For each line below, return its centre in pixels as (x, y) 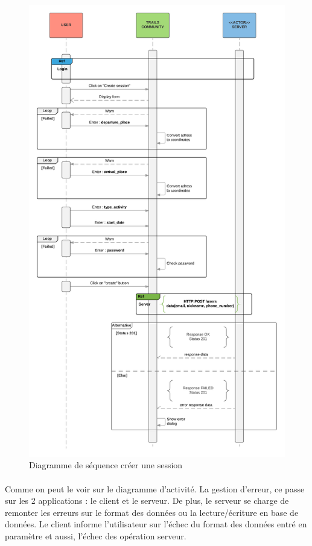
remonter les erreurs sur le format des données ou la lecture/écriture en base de (152, 512)
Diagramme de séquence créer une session (106, 465)
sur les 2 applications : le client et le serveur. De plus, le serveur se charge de (147, 500)
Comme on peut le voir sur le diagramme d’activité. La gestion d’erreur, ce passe (155, 488)
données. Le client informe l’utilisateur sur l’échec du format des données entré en (156, 524)
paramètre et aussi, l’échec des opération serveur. (96, 536)
